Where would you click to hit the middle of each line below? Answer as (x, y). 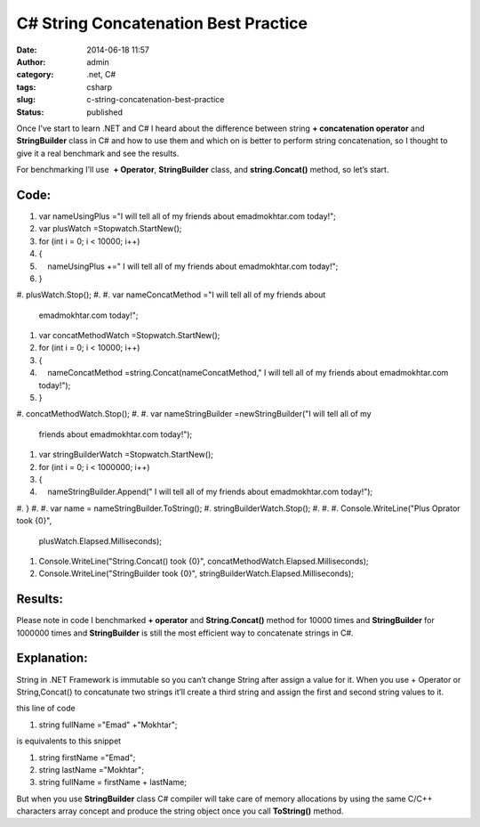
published (105, 112)
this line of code (46, 709)
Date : (27, 50)
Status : (30, 112)
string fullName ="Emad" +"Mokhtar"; (108, 725)
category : (35, 75)
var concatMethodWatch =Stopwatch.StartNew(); (129, 336)
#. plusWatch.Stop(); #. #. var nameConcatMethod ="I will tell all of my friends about (171, 295)
